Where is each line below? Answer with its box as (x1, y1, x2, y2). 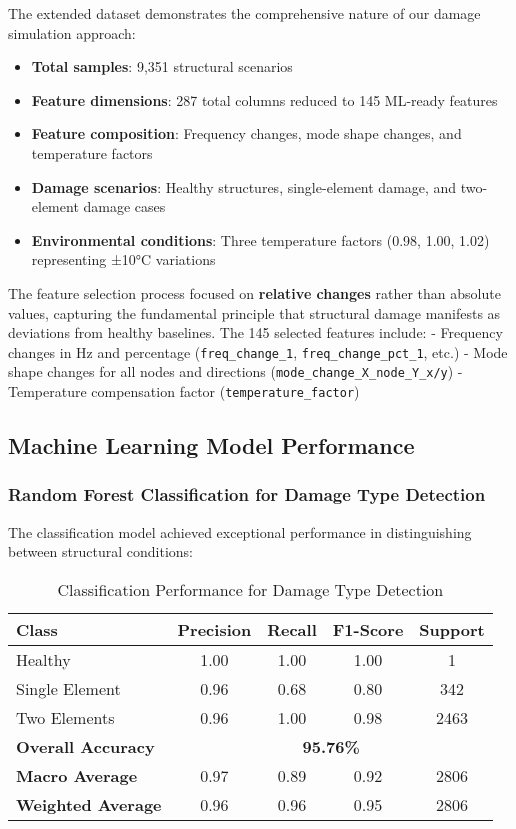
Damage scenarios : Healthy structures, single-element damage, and (31, 176, 457, 197)
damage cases (83, 196, 166, 217)
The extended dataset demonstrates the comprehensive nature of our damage (8, 3, 481, 23)
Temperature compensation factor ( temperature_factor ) (8, 381, 360, 402)
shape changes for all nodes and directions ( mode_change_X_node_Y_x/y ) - (8, 361, 463, 382)
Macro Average (16, 763, 138, 787)
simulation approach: (8, 22, 136, 43)
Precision (177, 617, 252, 641)
